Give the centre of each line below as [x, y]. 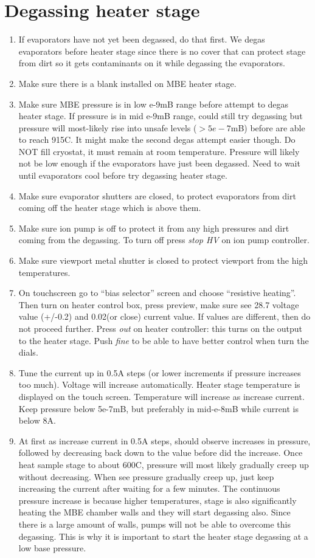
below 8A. [37, 420]
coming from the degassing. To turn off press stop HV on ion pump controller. [164, 240]
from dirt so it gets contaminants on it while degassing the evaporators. [152, 63]
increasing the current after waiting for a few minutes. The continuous [149, 488]
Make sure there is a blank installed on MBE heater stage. [127, 83]
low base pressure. [52, 548]
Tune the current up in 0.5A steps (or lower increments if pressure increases [160, 372]
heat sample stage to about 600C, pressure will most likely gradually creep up [164, 464]
